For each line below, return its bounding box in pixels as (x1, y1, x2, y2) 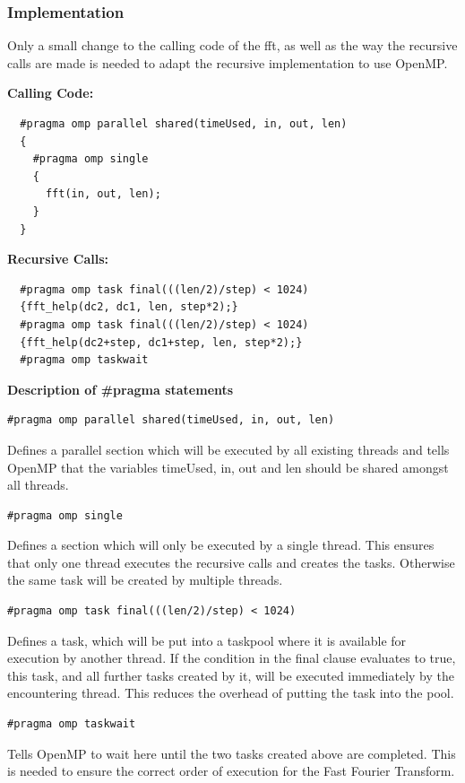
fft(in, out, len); (45, 187, 161, 201)
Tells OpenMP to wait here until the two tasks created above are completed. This (7, 744, 456, 762)
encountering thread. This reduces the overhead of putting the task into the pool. (7, 683, 454, 702)
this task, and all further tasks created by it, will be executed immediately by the (7, 666, 454, 684)
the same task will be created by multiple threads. (7, 570, 283, 589)
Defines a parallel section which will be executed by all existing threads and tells (7, 439, 450, 458)
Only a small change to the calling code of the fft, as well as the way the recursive (7, 36, 458, 55)
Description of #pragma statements (7, 379, 234, 398)
